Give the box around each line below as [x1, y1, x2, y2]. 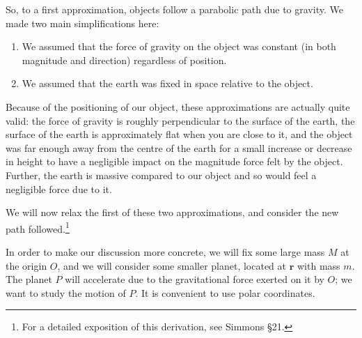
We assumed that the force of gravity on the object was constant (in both [22, 39, 336, 54]
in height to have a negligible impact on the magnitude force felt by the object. [6, 154, 343, 169]
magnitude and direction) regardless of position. [22, 52, 227, 67]
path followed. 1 [6, 219, 70, 236]
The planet [6, 272, 52, 286]
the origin [6, 258, 47, 272]
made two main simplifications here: [6, 15, 159, 30]
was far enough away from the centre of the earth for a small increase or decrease [6, 140, 352, 155]
